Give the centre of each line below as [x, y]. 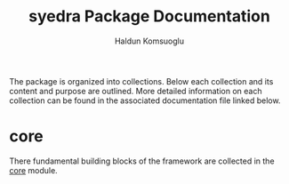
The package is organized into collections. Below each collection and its [141, 81]
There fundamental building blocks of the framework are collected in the [142, 161]
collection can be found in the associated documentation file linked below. [145, 100]
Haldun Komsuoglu [149, 41]
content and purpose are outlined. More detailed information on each [136, 91]
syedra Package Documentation [149, 16]
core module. [33, 170]
